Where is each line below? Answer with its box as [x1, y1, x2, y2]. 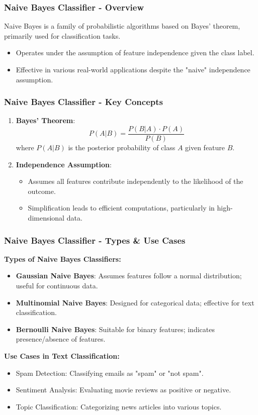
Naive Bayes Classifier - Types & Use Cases [4, 234, 186, 246]
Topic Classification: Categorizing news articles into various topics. [16, 401, 222, 411]
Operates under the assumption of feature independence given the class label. [16, 47, 254, 58]
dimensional [28, 213, 65, 223]
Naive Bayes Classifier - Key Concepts [4, 95, 163, 108]
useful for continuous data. [16, 280, 98, 291]
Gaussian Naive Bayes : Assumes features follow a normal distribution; [16, 270, 242, 281]
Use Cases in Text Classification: [4, 351, 120, 361]
